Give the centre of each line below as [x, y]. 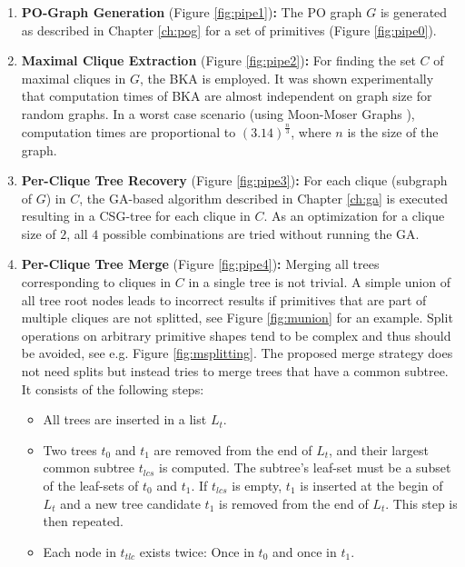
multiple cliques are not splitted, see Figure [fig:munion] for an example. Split [237, 318]
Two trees [70, 449]
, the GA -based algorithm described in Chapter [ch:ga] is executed [263, 198]
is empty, [257, 486]
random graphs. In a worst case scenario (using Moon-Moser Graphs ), [218, 113]
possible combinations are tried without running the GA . [261, 233]
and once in [305, 551]
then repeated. [83, 521]
